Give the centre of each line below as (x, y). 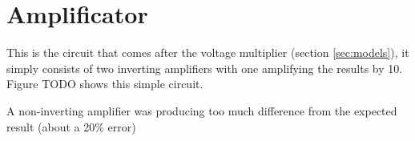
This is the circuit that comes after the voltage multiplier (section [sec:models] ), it (208, 52)
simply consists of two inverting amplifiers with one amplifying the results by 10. (205, 68)
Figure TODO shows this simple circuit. (105, 84)
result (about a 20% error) (71, 126)
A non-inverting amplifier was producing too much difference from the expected (202, 110)
